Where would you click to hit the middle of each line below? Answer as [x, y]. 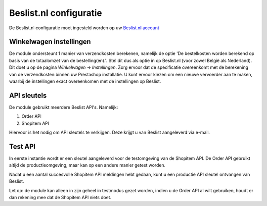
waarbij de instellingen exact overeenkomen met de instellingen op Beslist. [85, 81]
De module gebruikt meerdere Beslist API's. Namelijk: [64, 107]
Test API [22, 146]
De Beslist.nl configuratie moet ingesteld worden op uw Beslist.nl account [84, 28]
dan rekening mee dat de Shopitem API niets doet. [60, 197]
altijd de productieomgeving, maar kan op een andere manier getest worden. [87, 165]
